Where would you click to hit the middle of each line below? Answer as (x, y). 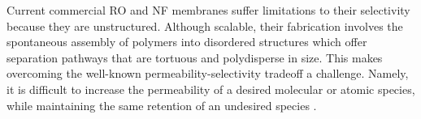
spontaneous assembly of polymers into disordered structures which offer (187, 42)
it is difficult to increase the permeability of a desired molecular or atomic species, (211, 89)
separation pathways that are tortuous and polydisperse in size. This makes (195, 57)
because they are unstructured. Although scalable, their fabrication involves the (205, 25)
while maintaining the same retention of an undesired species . (162, 105)
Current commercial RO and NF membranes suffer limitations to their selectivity (208, 10)
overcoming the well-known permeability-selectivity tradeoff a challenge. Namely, (208, 73)
